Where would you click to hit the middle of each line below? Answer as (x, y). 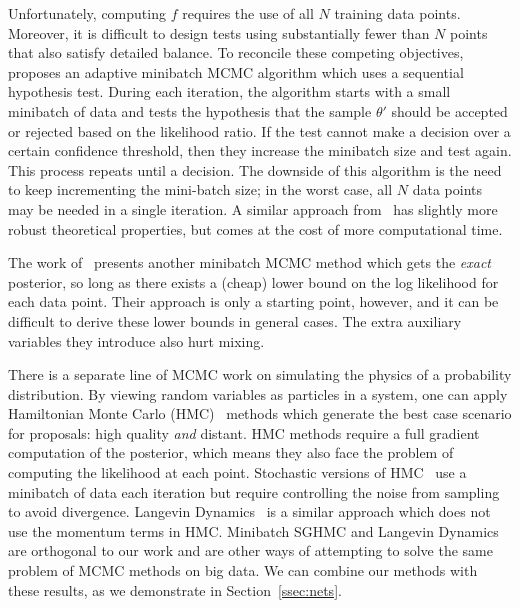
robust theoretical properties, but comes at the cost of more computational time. (255, 228)
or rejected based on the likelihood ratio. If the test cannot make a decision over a (259, 130)
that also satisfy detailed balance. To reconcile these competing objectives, (236, 52)
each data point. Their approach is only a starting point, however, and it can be (253, 301)
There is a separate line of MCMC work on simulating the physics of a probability (260, 374)
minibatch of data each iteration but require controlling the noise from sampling (254, 491)
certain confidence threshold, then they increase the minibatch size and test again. (260, 150)
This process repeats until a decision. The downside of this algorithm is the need (255, 169)
